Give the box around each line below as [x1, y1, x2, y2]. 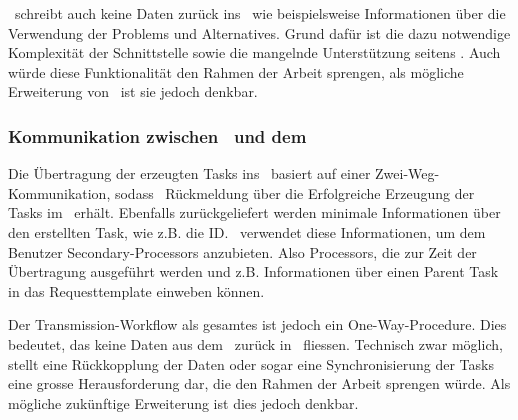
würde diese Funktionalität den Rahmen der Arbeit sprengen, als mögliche [8, 61, 464, 82]
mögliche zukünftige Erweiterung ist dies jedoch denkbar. [8, 392, 359, 413]
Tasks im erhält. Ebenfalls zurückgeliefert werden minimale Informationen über [8, 202, 501, 223]
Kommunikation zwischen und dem [8, 123, 307, 148]
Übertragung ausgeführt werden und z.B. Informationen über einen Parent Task [8, 261, 499, 282]
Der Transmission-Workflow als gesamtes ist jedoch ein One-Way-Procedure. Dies [8, 314, 507, 335]
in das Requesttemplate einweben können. [8, 280, 265, 301]
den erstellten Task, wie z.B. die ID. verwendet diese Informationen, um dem [8, 221, 486, 242]
